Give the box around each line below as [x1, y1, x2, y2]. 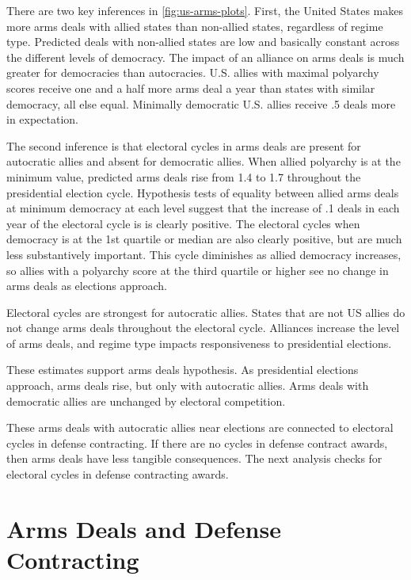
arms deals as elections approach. [6, 277, 167, 294]
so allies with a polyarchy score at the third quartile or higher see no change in [6, 261, 389, 278]
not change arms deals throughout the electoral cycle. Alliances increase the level [6, 319, 400, 336]
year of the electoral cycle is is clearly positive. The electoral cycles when [6, 215, 360, 231]
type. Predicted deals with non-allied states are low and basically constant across [6, 33, 400, 50]
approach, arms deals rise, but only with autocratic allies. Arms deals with [6, 377, 369, 394]
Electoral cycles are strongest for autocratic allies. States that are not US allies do [6, 303, 405, 320]
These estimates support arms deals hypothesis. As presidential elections [6, 361, 359, 378]
